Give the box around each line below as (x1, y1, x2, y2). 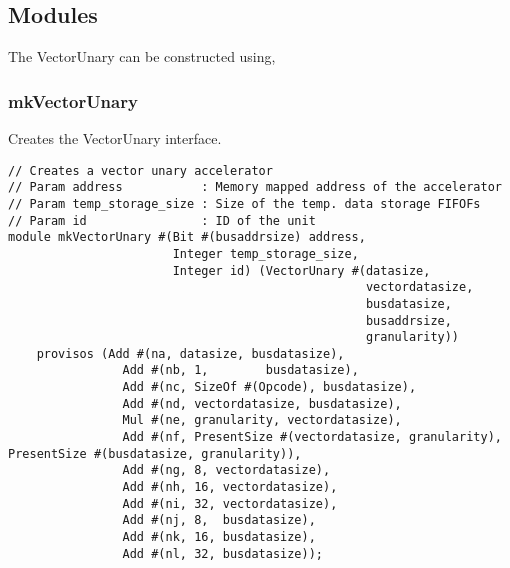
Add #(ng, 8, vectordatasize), (122, 463, 331, 478)
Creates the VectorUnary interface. (8, 128, 222, 149)
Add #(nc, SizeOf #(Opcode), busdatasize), (122, 380, 417, 395)
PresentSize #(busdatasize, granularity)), (8, 446, 302, 461)
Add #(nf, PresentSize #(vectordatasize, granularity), (122, 430, 502, 445)
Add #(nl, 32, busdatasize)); (122, 546, 323, 561)
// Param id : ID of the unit (8, 213, 316, 228)
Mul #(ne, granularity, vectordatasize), (122, 413, 402, 428)
